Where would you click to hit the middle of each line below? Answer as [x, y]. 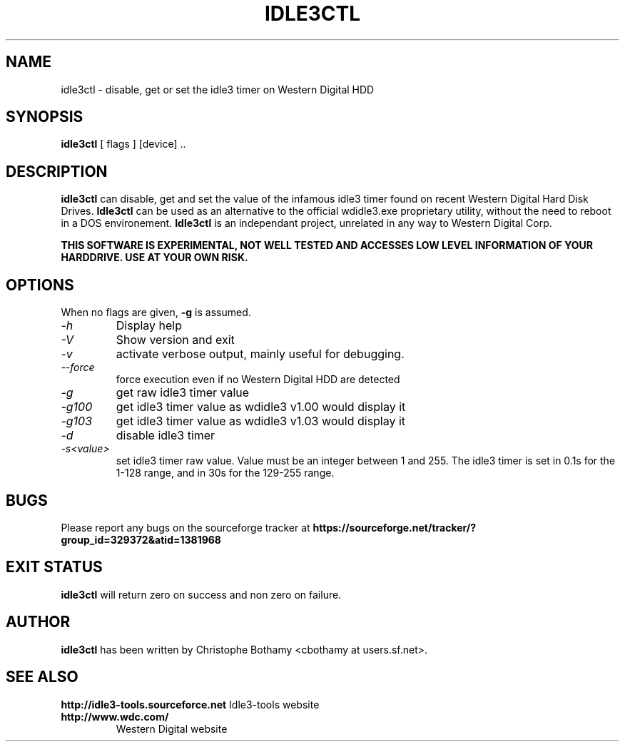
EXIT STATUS [54, 567]
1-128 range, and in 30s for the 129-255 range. [225, 473]
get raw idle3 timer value [183, 393]
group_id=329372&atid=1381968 [141, 539]
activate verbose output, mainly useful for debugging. [260, 354]
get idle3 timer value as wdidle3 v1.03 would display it [261, 421]
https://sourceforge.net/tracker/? [395, 527]
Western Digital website [172, 728]
